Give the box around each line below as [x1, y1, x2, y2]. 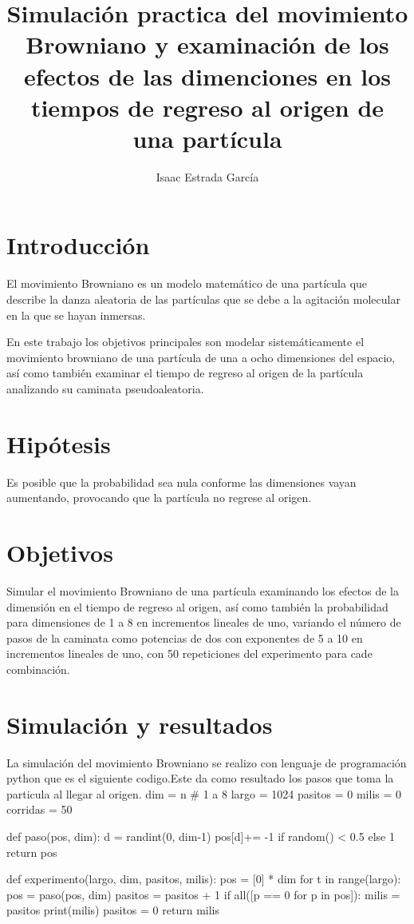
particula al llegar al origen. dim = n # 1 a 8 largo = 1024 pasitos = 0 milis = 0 [6, 785, 402, 802]
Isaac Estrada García [156, 168, 259, 185]
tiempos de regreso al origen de [30, 90, 384, 123]
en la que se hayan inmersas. [6, 306, 146, 323]
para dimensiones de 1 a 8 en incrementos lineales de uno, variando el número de [6, 614, 401, 631]
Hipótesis [6, 427, 111, 460]
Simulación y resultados [6, 707, 273, 740]
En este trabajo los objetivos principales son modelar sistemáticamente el [6, 333, 365, 350]
